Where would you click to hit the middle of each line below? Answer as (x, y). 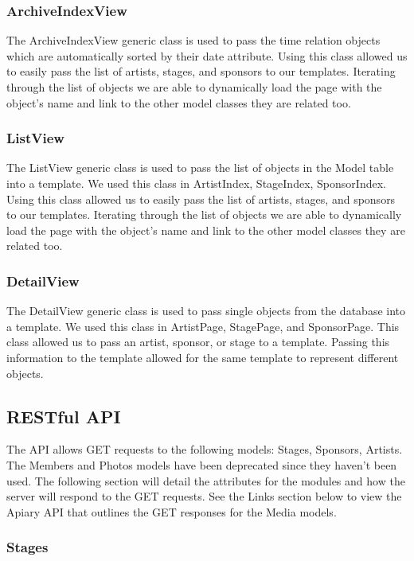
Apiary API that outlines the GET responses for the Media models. (172, 511)
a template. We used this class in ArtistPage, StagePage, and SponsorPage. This (203, 326)
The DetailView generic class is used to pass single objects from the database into (206, 311)
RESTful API (64, 416)
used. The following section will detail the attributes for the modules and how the (206, 480)
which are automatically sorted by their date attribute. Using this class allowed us (207, 55)
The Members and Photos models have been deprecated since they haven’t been (202, 464)
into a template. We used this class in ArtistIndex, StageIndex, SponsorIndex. (196, 183)
